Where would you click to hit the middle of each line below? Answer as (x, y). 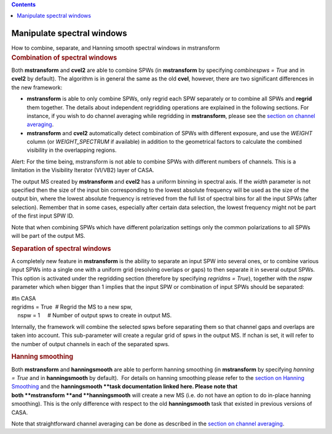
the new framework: (37, 87)
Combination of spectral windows (64, 57)
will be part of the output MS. (48, 235)
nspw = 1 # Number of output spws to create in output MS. (95, 315)
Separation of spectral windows (61, 248)
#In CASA (24, 298)
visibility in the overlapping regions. (72, 150)
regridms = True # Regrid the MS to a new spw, (72, 307)
